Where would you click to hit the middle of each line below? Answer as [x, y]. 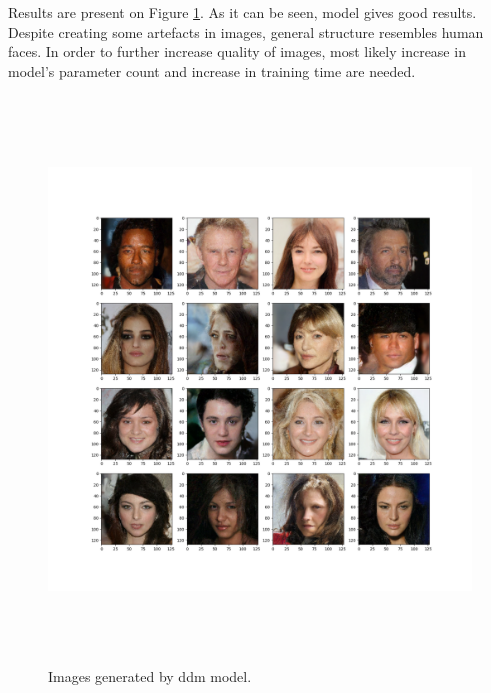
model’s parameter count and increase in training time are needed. [212, 70]
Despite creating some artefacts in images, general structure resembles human [246, 31]
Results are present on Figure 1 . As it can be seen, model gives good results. [242, 12]
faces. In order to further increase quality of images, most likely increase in [237, 51]
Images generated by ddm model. [150, 675]
